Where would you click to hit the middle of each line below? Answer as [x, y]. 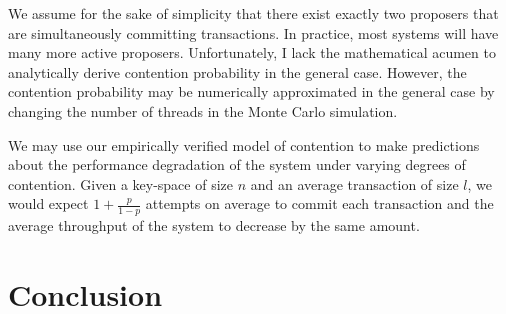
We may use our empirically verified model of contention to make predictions [244, 144]
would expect [48, 203]
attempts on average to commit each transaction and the [319, 203]
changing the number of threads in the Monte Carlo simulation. [203, 110]
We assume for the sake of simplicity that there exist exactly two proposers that [253, 13]
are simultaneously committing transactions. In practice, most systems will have [253, 32]
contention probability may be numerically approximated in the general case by [251, 91]
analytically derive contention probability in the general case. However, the [237, 71]
